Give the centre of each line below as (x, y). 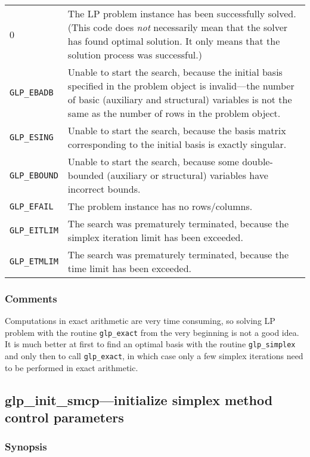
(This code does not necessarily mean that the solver (178, 27)
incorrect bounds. (104, 189)
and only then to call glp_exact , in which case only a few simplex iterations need (154, 356)
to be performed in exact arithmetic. (72, 367)
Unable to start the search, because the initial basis (175, 72)
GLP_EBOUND (34, 175)
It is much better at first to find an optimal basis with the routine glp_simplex (150, 344)
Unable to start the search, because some (153, 161)
